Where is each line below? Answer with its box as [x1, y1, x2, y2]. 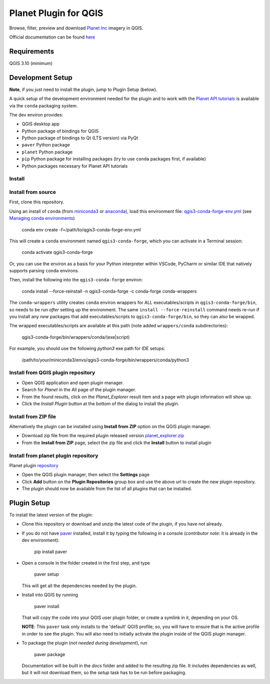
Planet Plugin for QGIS [9, 7, 103, 18]
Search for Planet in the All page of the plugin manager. [21, 387, 136, 393]
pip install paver [34, 549, 67, 555]
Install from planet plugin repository [9, 452, 98, 459]
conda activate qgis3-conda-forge [21, 249, 93, 255]
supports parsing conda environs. [9, 268, 79, 274]
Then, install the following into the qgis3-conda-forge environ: [9, 277, 143, 283]
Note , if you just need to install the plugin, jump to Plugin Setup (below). [9, 86, 157, 92]
